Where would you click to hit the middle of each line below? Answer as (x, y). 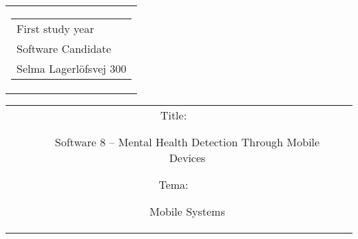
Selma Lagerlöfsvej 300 (72, 68)
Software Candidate (64, 48)
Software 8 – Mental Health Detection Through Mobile (187, 142)
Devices (187, 158)
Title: (173, 115)
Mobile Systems (187, 211)
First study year (55, 29)
